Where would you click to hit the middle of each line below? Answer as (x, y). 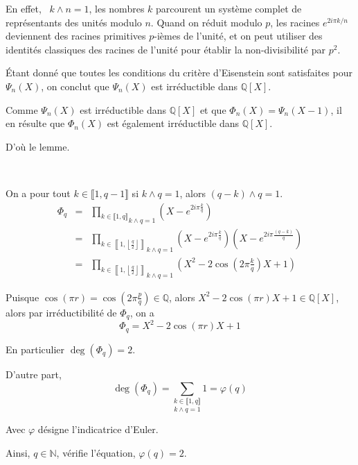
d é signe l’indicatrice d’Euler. (98, 429)
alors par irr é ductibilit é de (61, 312)
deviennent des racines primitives (76, 36)
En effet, (24, 8)
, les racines (295, 22)
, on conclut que (75, 86)
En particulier (35, 349)
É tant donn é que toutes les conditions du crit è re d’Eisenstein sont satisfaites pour (179, 73)
